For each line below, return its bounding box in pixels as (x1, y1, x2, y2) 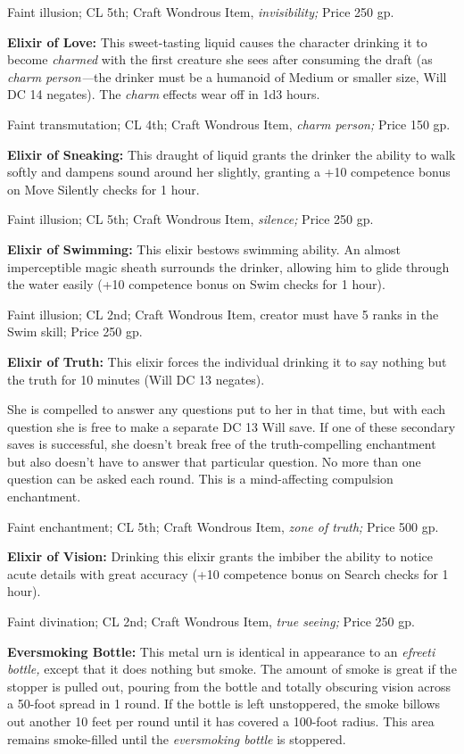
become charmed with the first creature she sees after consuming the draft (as (7, 50, 433, 69)
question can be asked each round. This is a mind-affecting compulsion (7, 469, 394, 488)
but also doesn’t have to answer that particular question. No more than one (7, 452, 421, 470)
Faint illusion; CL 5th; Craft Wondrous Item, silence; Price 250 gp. (7, 210, 374, 228)
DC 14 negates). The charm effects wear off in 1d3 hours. (7, 85, 320, 104)
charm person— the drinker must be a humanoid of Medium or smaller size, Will (7, 67, 447, 86)
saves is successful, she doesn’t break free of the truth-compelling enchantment (7, 435, 436, 453)
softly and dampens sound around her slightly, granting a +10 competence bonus (7, 162, 451, 181)
